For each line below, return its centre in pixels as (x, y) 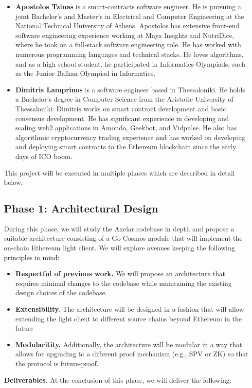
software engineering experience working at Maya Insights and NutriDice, (125, 35)
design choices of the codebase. (61, 292)
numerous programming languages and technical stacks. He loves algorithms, (129, 54)
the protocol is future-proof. (57, 363)
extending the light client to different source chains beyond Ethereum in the (128, 318)
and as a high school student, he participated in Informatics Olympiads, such (130, 63)
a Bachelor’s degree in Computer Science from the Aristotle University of (124, 99)
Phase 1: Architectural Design (81, 208)
